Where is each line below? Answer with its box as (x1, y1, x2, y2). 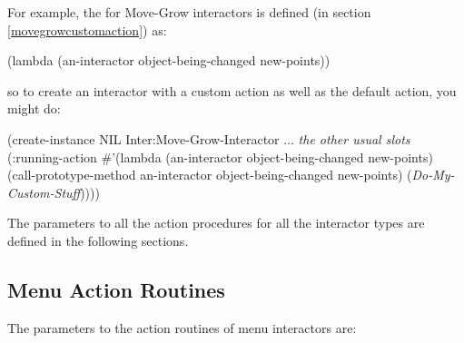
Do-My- (411, 165, 455, 184)
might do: (7, 99, 61, 118)
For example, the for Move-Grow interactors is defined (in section (7, 3, 371, 21)
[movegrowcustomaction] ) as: (7, 20, 167, 39)
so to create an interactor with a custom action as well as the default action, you (7, 81, 457, 100)
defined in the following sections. (7, 230, 189, 250)
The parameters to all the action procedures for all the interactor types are (7, 213, 425, 232)
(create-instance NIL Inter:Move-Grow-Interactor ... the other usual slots (7, 129, 410, 148)
